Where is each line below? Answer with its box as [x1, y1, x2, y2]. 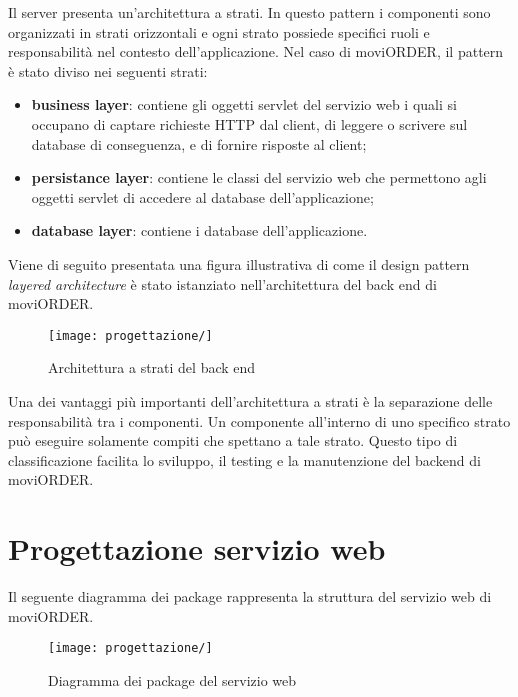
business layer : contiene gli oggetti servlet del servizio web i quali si [31, 94, 457, 115]
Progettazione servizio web [8, 528, 386, 569]
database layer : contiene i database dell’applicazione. [31, 220, 368, 241]
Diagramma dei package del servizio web [48, 669, 297, 690]
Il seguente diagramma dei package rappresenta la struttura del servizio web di [8, 586, 492, 607]
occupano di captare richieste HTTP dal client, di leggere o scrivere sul [31, 113, 468, 134]
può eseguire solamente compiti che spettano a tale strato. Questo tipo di [8, 430, 458, 451]
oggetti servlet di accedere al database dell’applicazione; [31, 186, 374, 207]
